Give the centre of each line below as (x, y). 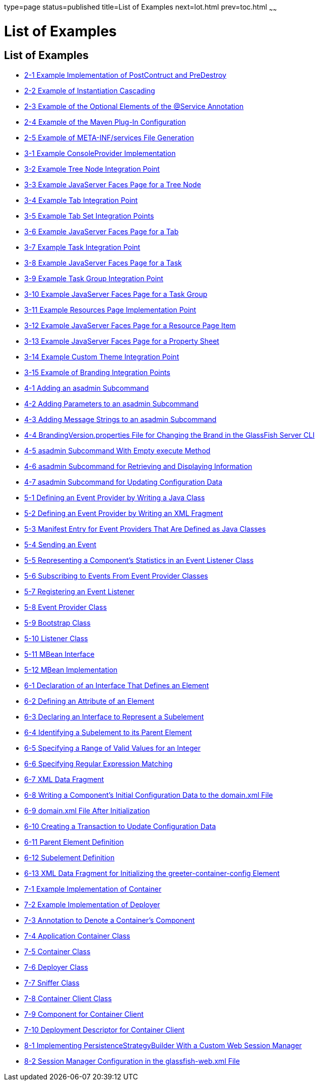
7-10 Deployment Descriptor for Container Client (105, 1029)
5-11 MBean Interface (59, 654)
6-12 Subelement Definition (70, 857)
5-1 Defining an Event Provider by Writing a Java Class (115, 497)
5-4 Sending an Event (60, 544)
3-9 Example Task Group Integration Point (94, 278)
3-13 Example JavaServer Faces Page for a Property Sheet (122, 341)
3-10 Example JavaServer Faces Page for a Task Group (116, 294)
